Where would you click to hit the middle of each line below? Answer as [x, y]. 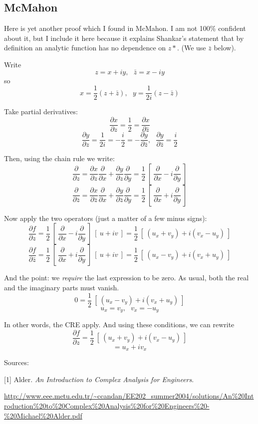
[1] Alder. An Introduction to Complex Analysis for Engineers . [99, 379]
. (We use [191, 48]
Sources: [16, 362]
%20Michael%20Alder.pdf [43, 415]
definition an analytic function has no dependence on [85, 48]
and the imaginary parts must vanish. [62, 287]
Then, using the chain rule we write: [59, 158]
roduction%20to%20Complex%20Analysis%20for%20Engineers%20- [107, 405]
